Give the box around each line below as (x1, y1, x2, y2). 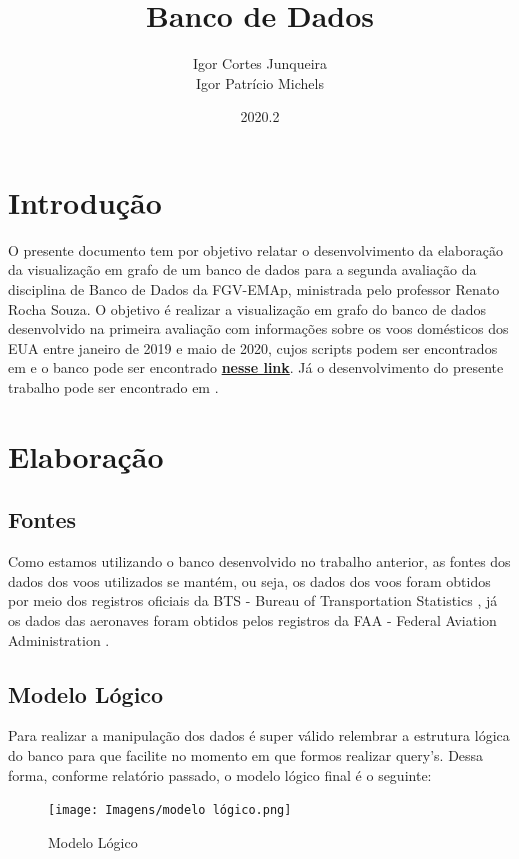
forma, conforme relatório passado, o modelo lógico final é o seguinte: (8, 764, 432, 785)
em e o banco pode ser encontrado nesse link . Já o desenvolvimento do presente (8, 357, 504, 378)
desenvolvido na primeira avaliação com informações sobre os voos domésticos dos (8, 318, 509, 339)
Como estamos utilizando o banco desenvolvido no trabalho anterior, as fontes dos (8, 551, 511, 572)
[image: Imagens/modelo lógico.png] (48, 803, 292, 818)
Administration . (8, 629, 110, 650)
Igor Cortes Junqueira (192, 53, 328, 74)
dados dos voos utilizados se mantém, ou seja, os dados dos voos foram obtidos (8, 570, 491, 591)
